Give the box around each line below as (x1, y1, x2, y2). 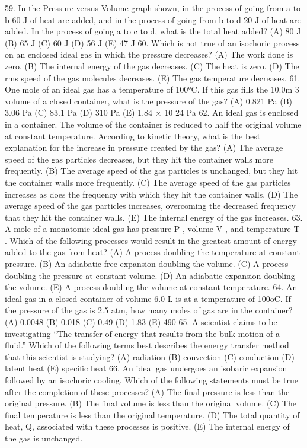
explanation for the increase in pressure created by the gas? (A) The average (5, 141, 283, 154)
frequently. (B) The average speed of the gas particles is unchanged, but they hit (5, 164, 298, 177)
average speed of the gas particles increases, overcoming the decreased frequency (5, 199, 296, 212)
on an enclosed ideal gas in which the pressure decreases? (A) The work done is (5, 48, 293, 61)
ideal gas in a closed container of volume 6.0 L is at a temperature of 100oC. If (5, 292, 291, 304)
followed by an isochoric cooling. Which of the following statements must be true (5, 374, 299, 386)
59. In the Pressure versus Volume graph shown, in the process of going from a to (5, 2, 301, 14)
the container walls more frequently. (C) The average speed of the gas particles (5, 176, 291, 188)
